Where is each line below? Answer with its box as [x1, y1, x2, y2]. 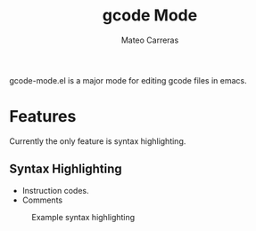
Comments [21, 195, 63, 205]
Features [9, 107, 77, 127]
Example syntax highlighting [31, 211, 136, 222]
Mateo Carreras [120, 35, 179, 45]
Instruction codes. [21, 185, 89, 195]
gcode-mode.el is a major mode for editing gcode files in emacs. [9, 75, 247, 85]
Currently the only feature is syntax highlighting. [9, 135, 186, 147]
